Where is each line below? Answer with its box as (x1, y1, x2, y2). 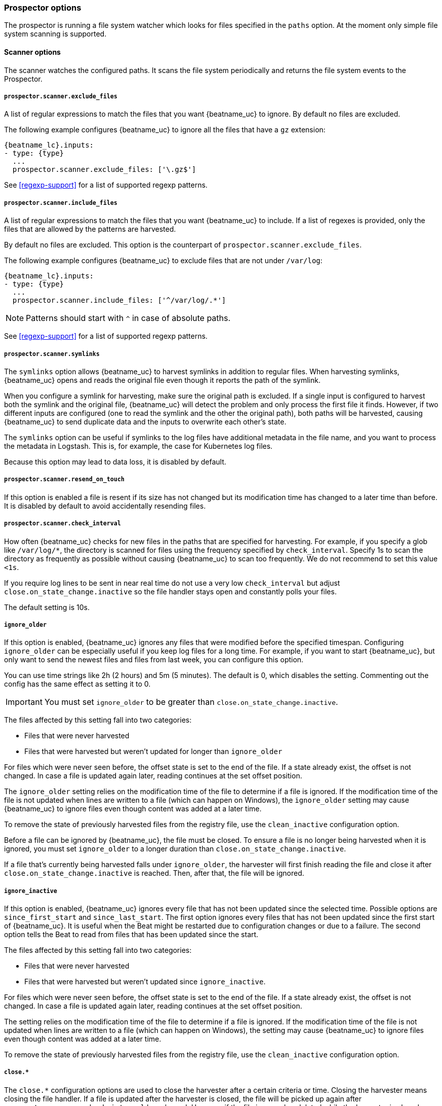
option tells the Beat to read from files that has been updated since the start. (4, 930, 259, 939)
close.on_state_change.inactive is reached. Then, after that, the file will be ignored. (4, 869, 304, 878)
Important (6, 697, 43, 707)
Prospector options (4, 3, 82, 13)
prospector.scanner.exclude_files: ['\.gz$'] (12, 165, 196, 174)
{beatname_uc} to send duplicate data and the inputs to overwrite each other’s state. (4, 417, 287, 426)
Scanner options (4, 47, 61, 56)
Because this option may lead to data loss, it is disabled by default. (4, 457, 226, 466)
